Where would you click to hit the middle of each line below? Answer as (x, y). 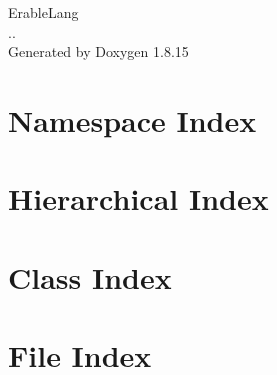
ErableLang (43, 12)
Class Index (90, 276)
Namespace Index (132, 119)
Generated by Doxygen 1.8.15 (98, 51)
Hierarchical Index (138, 198)
